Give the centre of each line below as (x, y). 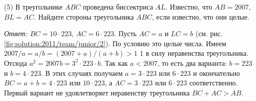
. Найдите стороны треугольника (84, 16)
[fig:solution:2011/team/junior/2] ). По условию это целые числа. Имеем (115, 43)
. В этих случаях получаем (82, 73)
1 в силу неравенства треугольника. (194, 53)
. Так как (114, 63)
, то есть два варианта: (192, 63)
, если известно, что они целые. (201, 16)
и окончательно (217, 73)
